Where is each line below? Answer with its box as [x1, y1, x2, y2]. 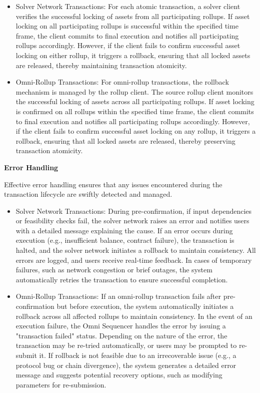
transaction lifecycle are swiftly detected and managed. [4, 189, 172, 199]
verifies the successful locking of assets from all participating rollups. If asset [15, 11, 250, 21]
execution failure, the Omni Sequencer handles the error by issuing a [15, 320, 226, 331]
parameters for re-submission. [15, 379, 106, 389]
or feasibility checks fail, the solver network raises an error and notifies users [15, 215, 249, 226]
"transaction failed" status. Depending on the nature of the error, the [15, 330, 227, 340]
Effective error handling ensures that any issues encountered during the [4, 179, 222, 189]
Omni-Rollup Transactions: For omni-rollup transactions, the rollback [15, 77, 229, 87]
